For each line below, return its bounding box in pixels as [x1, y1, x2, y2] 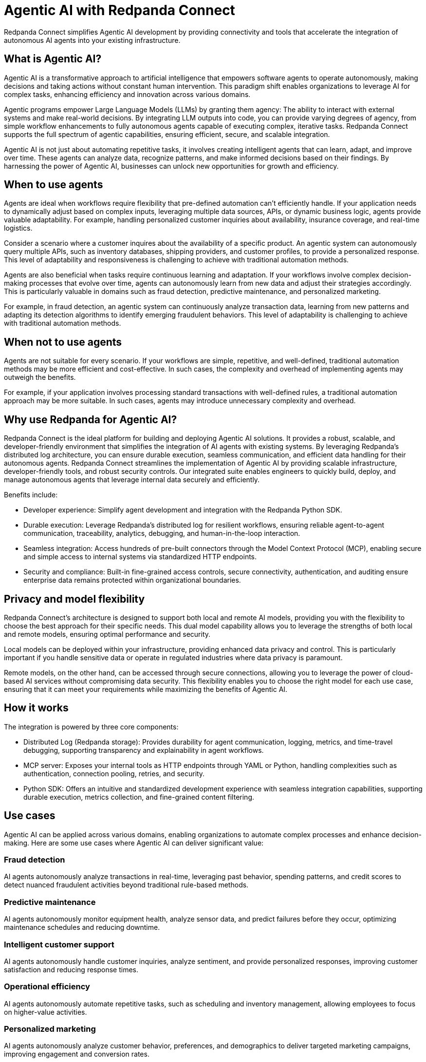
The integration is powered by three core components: [4, 722, 179, 731]
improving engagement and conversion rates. [4, 1050, 149, 1059]
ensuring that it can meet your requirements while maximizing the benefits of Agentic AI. [4, 685, 288, 693]
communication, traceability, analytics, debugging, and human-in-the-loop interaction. [23, 529, 300, 538]
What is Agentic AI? [4, 53, 102, 65]
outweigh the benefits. [4, 373, 76, 382]
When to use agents [4, 178, 103, 191]
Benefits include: [4, 491, 58, 499]
